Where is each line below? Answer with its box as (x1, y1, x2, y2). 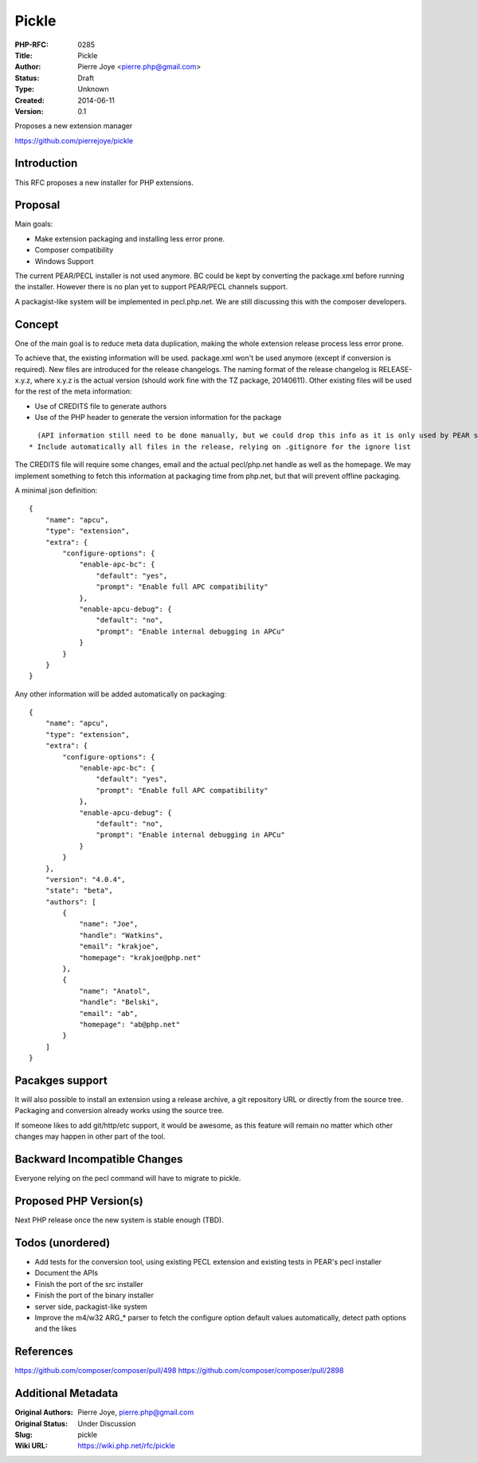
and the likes (34, 1324, 77, 1334)
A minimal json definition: (14, 486, 98, 496)
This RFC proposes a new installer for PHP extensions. (14, 178, 194, 187)
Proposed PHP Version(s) (14, 1194, 143, 1207)
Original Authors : (14, 1407, 73, 1418)
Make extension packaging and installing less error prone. (34, 233, 225, 243)
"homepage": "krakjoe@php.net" (79, 953, 202, 962)
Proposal (14, 198, 61, 212)
